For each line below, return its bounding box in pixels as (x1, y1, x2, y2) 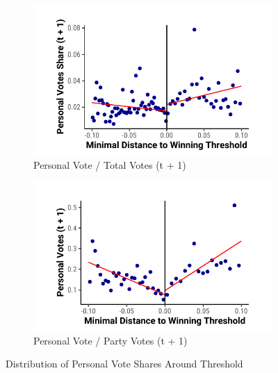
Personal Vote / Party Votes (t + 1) (33, 333, 188, 347)
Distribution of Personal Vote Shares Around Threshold (6, 356, 243, 371)
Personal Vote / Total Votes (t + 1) (33, 157, 186, 172)
